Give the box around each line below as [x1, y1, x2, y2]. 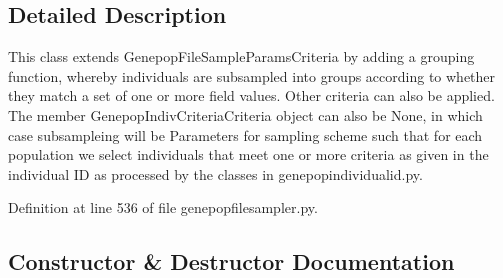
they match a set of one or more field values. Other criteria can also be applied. [8, 85, 495, 106]
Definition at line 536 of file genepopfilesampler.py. [8, 197, 318, 218]
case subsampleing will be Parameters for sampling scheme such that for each [8, 124, 483, 145]
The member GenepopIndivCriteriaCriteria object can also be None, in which [8, 104, 483, 125]
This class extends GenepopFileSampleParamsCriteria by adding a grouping [8, 46, 475, 67]
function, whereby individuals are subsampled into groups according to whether [8, 65, 496, 86]
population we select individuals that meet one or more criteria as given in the [8, 144, 489, 165]
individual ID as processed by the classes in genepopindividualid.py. [8, 163, 423, 184]
